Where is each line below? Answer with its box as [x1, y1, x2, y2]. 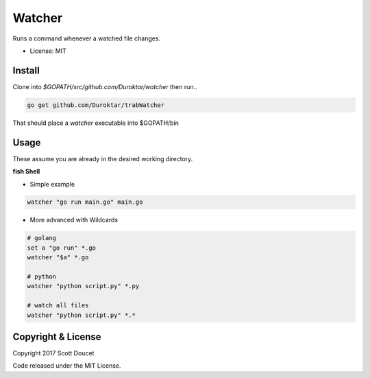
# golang [27, 234, 57, 242]
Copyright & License [12, 331, 102, 342]
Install [12, 64, 40, 76]
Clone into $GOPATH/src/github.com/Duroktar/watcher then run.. [12, 82, 198, 91]
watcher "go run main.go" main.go [27, 198, 143, 206]
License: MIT [29, 47, 66, 55]
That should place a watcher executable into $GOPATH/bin [12, 119, 180, 127]
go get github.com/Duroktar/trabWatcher [27, 101, 164, 109]
